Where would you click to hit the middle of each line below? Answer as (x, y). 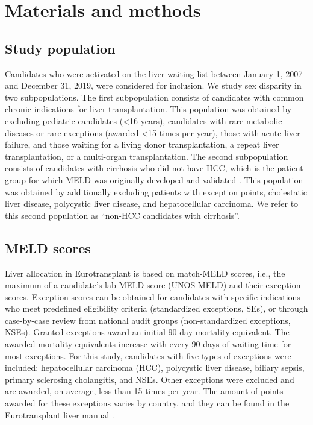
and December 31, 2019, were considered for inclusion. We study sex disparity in (153, 85)
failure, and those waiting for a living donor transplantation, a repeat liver (142, 144)
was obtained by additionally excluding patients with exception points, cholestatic (156, 191)
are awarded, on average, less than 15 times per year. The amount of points (144, 391)
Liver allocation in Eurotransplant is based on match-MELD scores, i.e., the (145, 273)
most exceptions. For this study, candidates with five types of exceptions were (148, 355)
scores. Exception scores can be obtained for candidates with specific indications (153, 296)
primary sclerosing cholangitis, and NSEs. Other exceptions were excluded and (150, 379)
